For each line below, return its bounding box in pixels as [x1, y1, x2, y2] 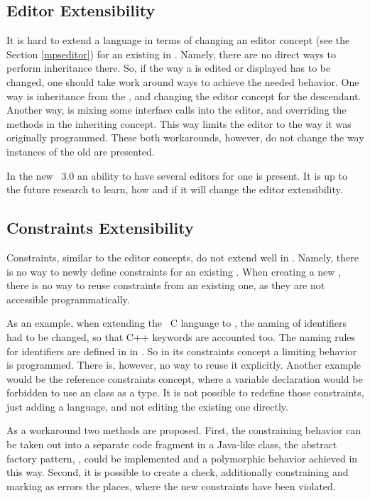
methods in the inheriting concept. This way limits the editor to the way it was [6, 116, 352, 131]
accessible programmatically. [6, 291, 130, 306]
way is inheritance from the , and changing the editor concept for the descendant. [6, 88, 361, 103]
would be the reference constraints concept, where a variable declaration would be [6, 371, 363, 386]
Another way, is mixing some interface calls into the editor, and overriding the [6, 102, 347, 117]
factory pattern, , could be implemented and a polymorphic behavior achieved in [6, 450, 358, 465]
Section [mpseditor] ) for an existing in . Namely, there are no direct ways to [6, 46, 336, 61]
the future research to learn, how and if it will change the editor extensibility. [6, 182, 343, 197]
